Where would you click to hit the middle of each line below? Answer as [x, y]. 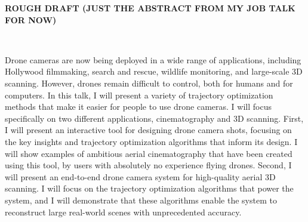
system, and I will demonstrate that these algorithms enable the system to [141, 200]
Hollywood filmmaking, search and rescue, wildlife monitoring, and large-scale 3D [154, 71]
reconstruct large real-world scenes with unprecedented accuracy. [123, 212]
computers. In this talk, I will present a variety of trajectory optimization [139, 95]
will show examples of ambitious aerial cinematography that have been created [149, 153]
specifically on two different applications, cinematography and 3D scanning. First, [154, 118]
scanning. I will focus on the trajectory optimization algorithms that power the [149, 188]
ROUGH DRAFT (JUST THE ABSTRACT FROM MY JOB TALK [150, 8]
